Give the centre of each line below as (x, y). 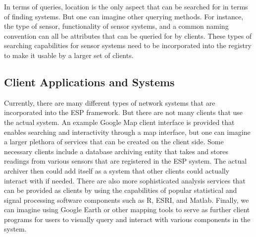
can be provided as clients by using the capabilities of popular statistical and (121, 190)
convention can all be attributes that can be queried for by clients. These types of (128, 35)
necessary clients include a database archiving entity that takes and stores (116, 151)
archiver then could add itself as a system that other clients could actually (117, 170)
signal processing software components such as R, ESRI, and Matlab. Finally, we (127, 200)
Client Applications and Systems (89, 82)
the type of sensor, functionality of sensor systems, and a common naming (116, 26)
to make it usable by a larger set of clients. (69, 55)
